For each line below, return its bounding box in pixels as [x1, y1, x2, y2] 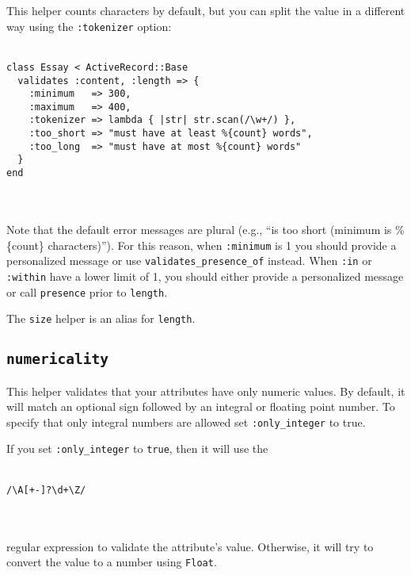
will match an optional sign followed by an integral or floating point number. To [6, 398, 395, 415]
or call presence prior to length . [6, 283, 168, 300]
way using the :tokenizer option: [6, 17, 172, 34]
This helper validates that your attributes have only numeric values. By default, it [6, 382, 405, 399]
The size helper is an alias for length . [6, 310, 196, 327]
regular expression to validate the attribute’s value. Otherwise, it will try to [6, 538, 374, 554]
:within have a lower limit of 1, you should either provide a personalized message [6, 267, 404, 284]
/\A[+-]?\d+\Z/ [6, 484, 86, 496]
